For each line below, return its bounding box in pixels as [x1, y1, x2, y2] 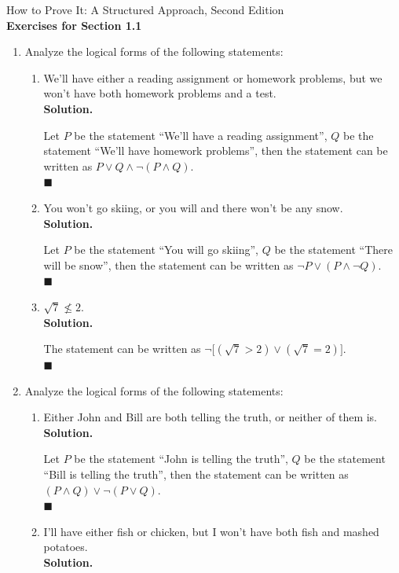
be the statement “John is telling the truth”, [74, 450, 288, 467]
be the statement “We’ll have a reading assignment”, [74, 127, 328, 143]
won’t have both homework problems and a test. [43, 85, 276, 101]
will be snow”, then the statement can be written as [43, 256, 294, 273]
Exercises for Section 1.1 [6, 17, 142, 33]
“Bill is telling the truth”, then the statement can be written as [43, 466, 349, 483]
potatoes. [43, 538, 88, 555]
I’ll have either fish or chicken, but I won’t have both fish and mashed [43, 523, 379, 539]
